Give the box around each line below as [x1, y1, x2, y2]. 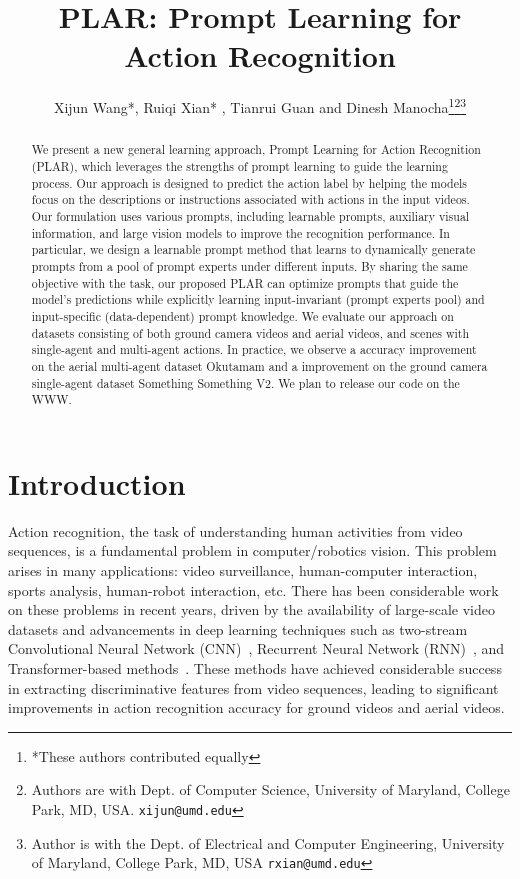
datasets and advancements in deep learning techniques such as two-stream [8, 618, 468, 639]
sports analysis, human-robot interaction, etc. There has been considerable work [8, 579, 499, 600]
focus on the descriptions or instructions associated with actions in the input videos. [31, 191, 470, 208]
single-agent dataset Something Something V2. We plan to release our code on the [31, 374, 460, 391]
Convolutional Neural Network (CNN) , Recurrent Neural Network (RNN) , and [8, 638, 505, 659]
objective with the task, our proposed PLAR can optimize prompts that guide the [31, 274, 459, 291]
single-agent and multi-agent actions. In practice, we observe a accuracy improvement [31, 341, 477, 358]
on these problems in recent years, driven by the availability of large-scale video [8, 599, 495, 620]
